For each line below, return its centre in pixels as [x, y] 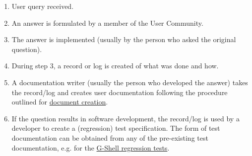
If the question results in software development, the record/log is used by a [126, 118]
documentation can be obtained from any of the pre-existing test [110, 137]
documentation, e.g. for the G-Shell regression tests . [91, 147]
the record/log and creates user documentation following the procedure [120, 92]
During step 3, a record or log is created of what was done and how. [115, 66]
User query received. [43, 6]
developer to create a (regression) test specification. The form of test [116, 128]
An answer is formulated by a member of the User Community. [107, 23]
